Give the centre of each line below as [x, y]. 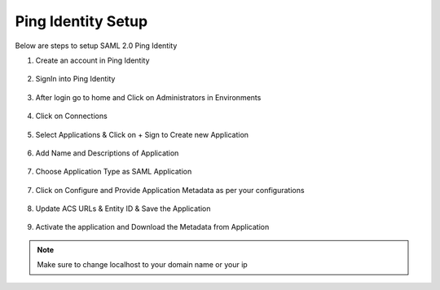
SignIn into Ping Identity [75, 79]
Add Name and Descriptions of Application [107, 153]
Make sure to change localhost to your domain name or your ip [142, 265]
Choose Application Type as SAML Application [114, 172]
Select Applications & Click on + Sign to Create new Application [142, 134]
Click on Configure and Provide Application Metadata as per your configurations [170, 190]
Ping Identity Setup [81, 21]
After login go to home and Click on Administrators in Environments [148, 97]
